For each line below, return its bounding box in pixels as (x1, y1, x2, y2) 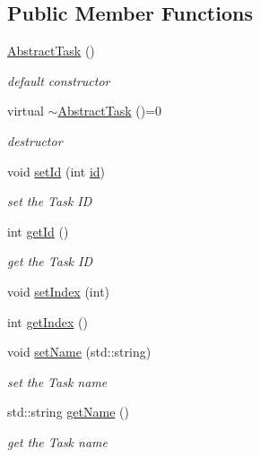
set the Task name (7, 372, 108, 391)
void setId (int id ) (7, 161, 106, 180)
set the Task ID (7, 192, 92, 211)
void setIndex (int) (7, 281, 110, 300)
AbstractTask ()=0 (57, 101, 162, 120)
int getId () (7, 221, 69, 240)
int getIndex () (7, 312, 88, 331)
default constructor (7, 71, 110, 90)
